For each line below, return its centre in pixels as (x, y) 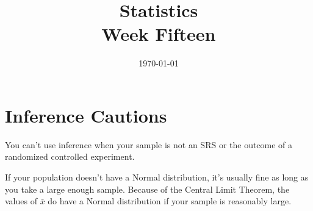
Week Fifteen (159, 34)
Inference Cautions (86, 115)
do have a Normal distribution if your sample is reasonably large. (170, 201)
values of (21, 201)
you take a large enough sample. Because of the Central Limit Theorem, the (147, 189)
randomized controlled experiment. (70, 156)
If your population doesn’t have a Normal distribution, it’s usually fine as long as (157, 177)
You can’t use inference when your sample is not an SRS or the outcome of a (149, 144)
